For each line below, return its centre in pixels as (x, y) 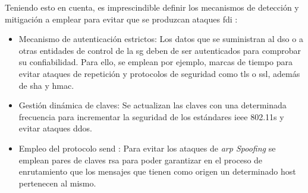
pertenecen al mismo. (57, 183)
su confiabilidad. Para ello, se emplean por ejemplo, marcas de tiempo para (156, 62)
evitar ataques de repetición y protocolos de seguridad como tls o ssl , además (159, 73)
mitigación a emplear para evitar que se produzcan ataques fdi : (121, 19)
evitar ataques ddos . (55, 128)
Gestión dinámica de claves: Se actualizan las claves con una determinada (153, 105)
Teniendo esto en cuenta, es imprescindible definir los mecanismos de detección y (152, 7)
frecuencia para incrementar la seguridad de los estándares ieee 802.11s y (151, 116)
